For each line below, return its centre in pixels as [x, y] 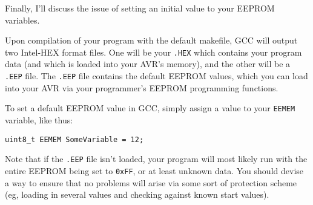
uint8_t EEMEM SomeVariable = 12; [74, 139]
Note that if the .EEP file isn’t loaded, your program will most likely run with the [156, 159]
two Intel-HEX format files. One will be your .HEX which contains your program [153, 52]
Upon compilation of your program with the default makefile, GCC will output [151, 40]
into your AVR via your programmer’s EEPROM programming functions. [142, 87]
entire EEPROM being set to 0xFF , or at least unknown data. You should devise [154, 170]
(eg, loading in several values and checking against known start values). [137, 194]
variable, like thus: [39, 119]
